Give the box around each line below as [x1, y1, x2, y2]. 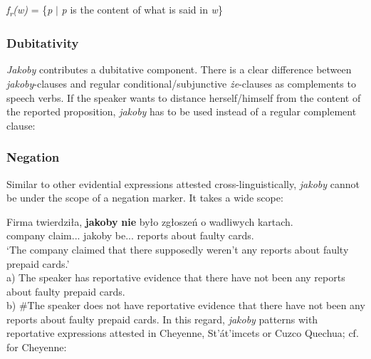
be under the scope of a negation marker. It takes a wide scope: [6, 190, 283, 205]
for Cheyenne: [6, 340, 67, 355]
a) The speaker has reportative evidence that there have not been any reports [6, 270, 345, 285]
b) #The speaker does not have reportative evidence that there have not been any [6, 298, 365, 313]
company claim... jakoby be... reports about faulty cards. [6, 228, 254, 243]
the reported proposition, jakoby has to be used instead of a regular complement [6, 104, 357, 119]
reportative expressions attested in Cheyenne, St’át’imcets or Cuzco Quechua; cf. [6, 326, 359, 340]
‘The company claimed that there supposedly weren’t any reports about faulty [6, 241, 349, 256]
